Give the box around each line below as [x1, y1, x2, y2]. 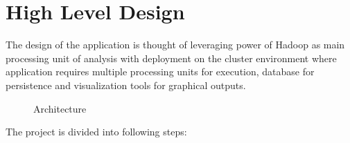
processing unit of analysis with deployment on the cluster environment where [6, 50, 337, 65]
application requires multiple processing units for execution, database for [6, 64, 315, 79]
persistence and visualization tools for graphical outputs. [6, 77, 246, 92]
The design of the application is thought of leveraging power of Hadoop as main [6, 37, 345, 52]
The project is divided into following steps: [6, 124, 187, 139]
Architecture [33, 101, 87, 115]
